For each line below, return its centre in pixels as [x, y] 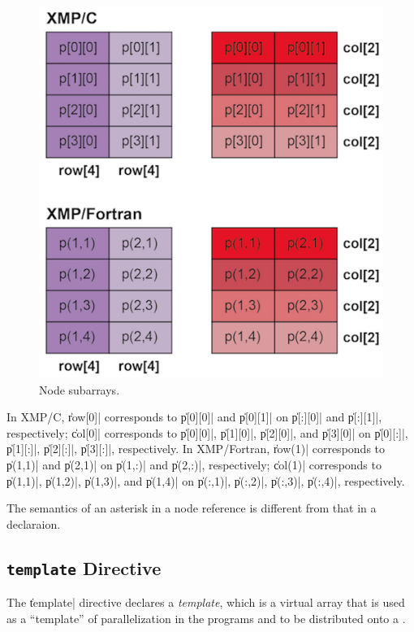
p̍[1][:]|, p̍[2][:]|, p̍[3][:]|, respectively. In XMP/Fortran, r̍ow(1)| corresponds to [196, 449]
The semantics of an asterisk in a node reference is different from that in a [192, 508]
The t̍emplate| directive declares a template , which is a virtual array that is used [206, 602]
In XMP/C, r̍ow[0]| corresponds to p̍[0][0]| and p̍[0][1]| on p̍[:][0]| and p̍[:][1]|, [194, 417]
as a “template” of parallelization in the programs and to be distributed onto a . [206, 618]
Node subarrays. [80, 389]
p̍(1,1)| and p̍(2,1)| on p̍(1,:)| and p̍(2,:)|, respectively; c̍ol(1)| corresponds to [194, 465]
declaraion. [34, 523]
